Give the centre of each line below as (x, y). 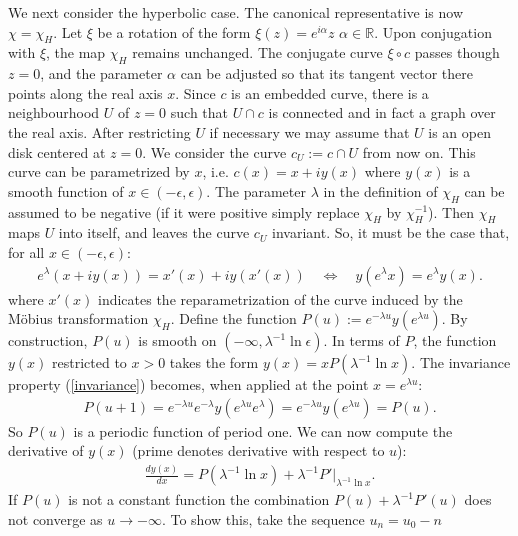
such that (199, 112)
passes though (457, 52)
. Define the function (233, 318)
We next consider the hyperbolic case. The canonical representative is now (236, 12)
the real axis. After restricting (99, 131)
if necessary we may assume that (309, 131)
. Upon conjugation (433, 31)
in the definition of (380, 190)
